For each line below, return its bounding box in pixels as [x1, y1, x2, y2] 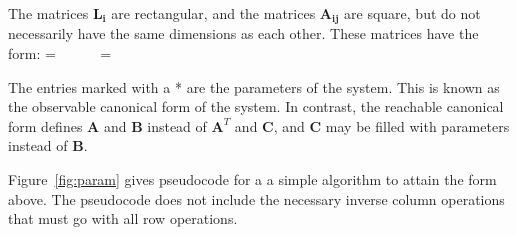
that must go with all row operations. [8, 208, 238, 229]
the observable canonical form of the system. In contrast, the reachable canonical [8, 96, 504, 117]
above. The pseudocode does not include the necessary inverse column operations [8, 188, 505, 209]
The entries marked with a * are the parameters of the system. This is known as [8, 76, 500, 97]
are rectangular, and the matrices [111, 3, 316, 23]
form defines [8, 115, 83, 136]
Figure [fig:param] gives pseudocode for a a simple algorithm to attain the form [8, 169, 497, 190]
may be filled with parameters [325, 115, 510, 136]
